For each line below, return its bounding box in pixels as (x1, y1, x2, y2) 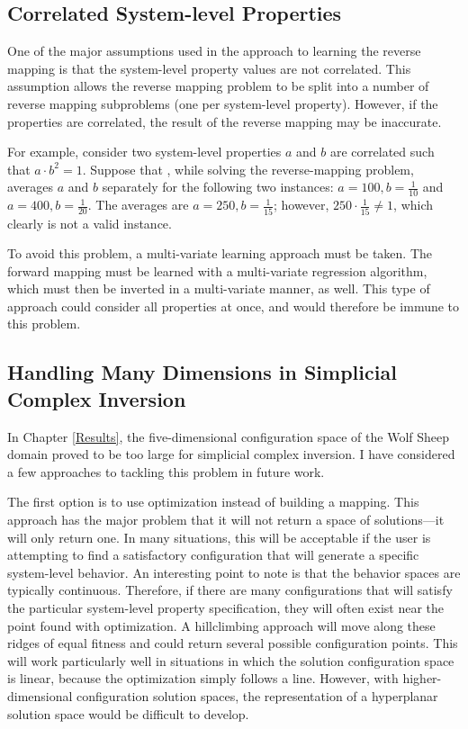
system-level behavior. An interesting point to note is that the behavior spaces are (7, 562, 461, 581)
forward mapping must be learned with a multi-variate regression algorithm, (7, 261, 427, 280)
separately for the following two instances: (102, 177, 334, 196)
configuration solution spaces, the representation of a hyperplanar (76, 686, 438, 705)
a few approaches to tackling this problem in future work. (7, 462, 325, 481)
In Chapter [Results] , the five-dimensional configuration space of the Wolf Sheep (7, 427, 450, 445)
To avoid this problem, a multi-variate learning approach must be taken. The (7, 244, 433, 263)
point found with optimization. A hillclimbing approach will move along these (7, 616, 436, 634)
